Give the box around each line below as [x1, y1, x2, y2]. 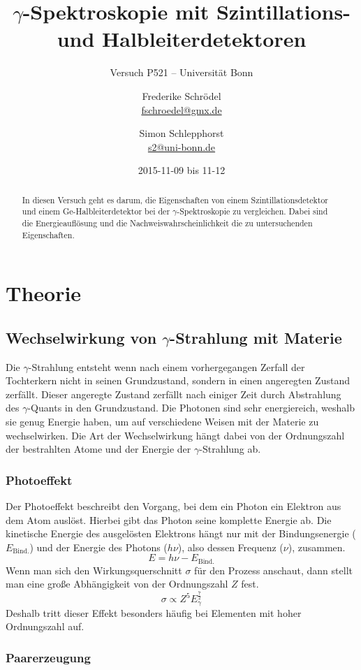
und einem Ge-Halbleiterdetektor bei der [22, 205, 170, 217]
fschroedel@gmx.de [141, 102, 222, 117]
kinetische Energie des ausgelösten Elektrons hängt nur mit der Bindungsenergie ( [6, 526, 356, 541]
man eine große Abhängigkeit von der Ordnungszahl [6, 576, 228, 591]
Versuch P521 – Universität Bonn [110, 65, 253, 80]
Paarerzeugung [6, 648, 91, 666]
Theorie [6, 279, 82, 307]
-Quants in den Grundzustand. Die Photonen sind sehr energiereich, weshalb [27, 400, 355, 415]
